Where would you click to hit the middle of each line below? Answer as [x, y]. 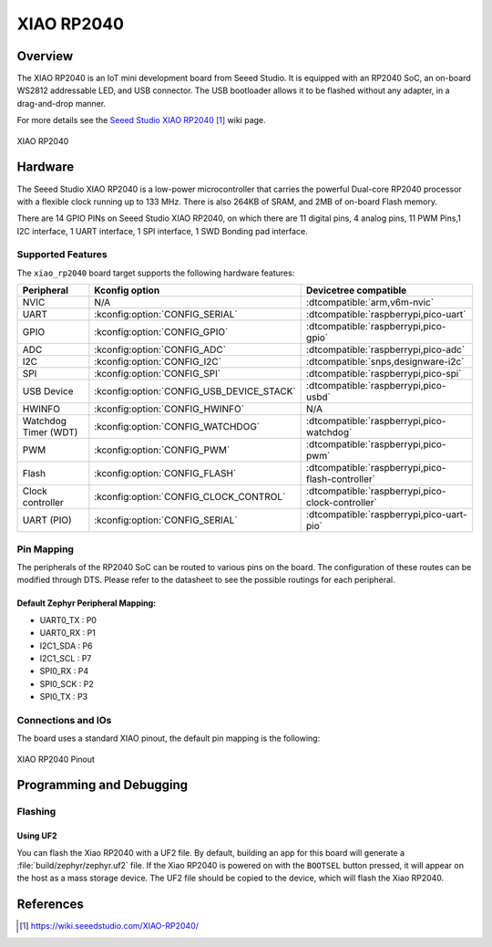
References [50, 905]
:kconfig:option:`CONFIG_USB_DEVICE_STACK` [195, 391]
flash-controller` [340, 479]
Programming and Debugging [102, 785]
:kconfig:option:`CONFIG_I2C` [158, 362]
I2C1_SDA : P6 [66, 645]
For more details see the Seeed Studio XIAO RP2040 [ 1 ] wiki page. [141, 120]
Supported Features [62, 255]
